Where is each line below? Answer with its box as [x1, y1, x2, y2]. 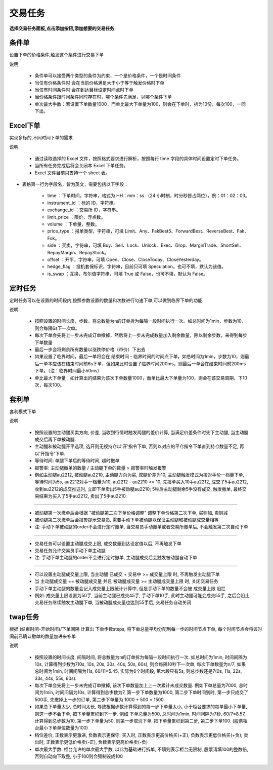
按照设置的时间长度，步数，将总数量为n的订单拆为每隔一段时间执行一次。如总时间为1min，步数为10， [34, 318, 246, 324]
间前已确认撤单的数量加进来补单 [9, 633, 76, 639]
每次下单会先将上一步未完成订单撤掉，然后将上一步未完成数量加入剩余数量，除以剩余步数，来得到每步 [34, 332, 247, 338]
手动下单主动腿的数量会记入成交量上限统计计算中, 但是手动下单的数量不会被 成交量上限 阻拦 [34, 585, 226, 591]
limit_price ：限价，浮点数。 [47, 214, 106, 220]
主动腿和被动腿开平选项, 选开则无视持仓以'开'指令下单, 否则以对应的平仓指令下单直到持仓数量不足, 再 [34, 443, 245, 449]
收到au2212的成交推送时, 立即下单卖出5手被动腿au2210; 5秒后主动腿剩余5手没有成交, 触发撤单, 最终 [34, 486, 243, 492]
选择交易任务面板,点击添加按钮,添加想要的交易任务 [9, 25, 115, 31]
